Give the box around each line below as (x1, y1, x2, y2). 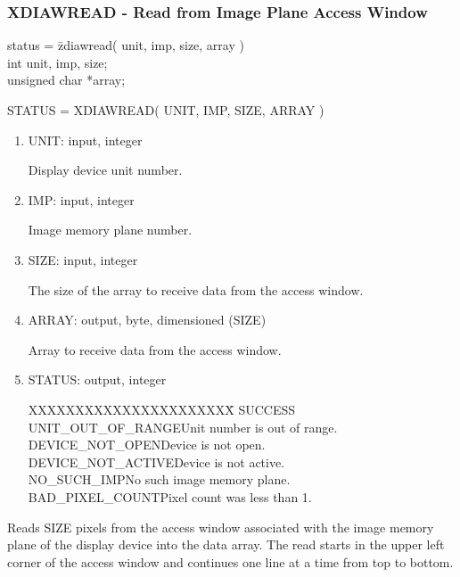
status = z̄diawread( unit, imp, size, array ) (7, 36, 244, 54)
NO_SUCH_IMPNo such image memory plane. (28, 470, 291, 489)
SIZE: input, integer (28, 250, 138, 268)
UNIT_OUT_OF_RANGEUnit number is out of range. (28, 417, 338, 436)
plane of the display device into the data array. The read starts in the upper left (7, 535, 445, 554)
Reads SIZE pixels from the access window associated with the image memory (7, 517, 434, 536)
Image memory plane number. (28, 220, 193, 239)
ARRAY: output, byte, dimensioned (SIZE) (28, 310, 267, 329)
